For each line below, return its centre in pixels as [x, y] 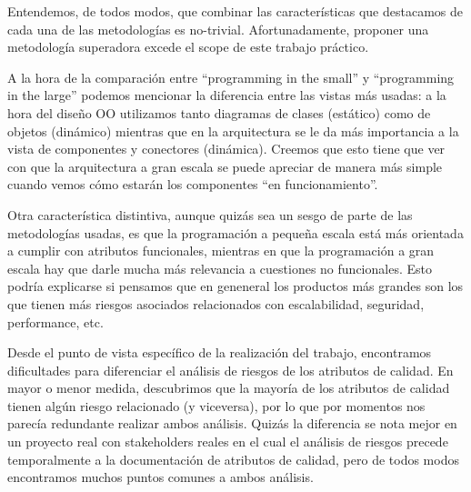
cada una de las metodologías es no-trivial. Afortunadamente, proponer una [218, 29]
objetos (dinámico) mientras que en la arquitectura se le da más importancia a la [233, 131]
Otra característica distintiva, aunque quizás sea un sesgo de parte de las [210, 214]
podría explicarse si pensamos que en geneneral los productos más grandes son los [235, 286]
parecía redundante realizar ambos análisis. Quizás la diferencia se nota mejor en [232, 423]
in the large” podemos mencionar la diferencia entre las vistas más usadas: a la [227, 95]
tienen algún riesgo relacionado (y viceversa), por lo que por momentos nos [216, 405]
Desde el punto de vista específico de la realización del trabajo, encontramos [220, 352]
